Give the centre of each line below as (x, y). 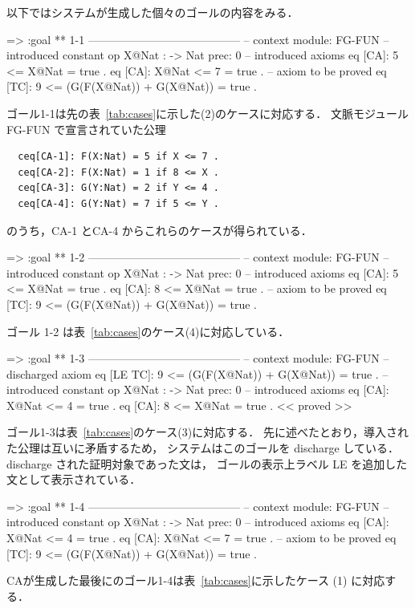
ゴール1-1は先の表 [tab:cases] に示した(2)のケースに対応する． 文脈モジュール (207, 113)
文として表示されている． (74, 479)
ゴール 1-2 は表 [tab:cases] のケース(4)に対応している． (148, 331)
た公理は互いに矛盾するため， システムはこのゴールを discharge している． (203, 448)
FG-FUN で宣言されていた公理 (86, 129)
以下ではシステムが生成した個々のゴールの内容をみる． (153, 12)
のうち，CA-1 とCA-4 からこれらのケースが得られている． (159, 230)
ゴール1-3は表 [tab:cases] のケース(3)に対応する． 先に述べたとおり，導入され (207, 432)
